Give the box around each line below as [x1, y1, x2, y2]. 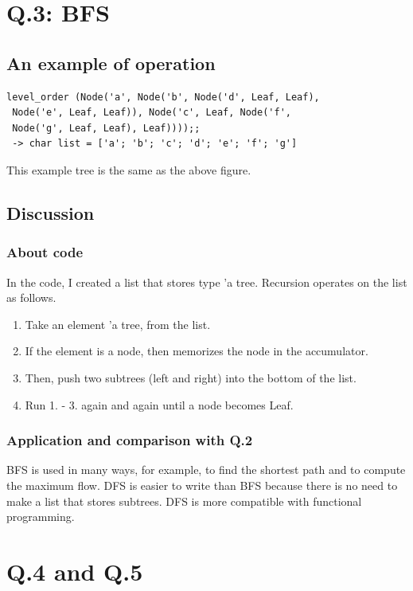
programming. [6, 508, 75, 525]
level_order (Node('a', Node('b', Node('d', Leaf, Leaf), [6, 91, 320, 103]
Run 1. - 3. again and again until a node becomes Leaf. [25, 396, 294, 413]
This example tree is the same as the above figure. [6, 161, 251, 178]
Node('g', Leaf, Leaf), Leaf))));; [12, 122, 201, 134]
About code [6, 242, 83, 262]
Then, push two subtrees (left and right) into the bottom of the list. [25, 369, 357, 386]
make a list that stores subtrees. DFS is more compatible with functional [6, 492, 362, 509]
